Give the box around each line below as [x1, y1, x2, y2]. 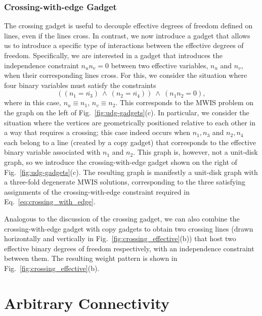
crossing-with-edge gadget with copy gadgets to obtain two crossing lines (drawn [4, 223, 253, 234]
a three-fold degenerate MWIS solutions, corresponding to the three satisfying [4, 176, 245, 187]
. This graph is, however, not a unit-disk [133, 147, 258, 157]
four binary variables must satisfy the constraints [4, 79, 156, 90]
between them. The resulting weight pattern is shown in [4, 253, 178, 263]
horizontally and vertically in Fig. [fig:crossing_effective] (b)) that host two [4, 233, 236, 244]
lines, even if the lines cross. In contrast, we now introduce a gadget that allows [4, 30, 250, 40]
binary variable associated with [4, 147, 101, 157]
